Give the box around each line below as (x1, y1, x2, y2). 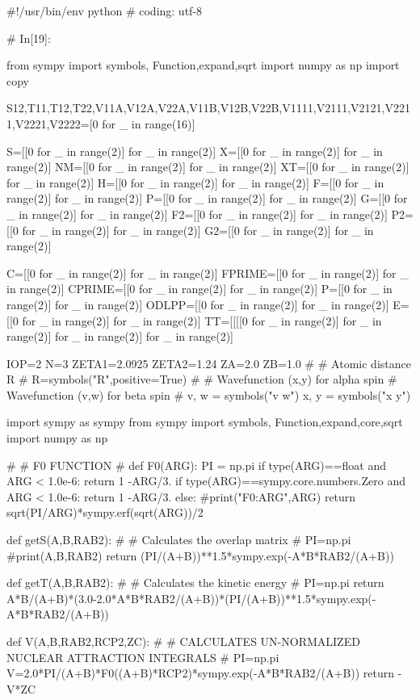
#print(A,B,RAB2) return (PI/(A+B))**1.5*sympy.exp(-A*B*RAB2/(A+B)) (6, 547, 394, 564)
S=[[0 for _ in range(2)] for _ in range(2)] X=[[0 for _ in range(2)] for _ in (6, 142, 383, 159)
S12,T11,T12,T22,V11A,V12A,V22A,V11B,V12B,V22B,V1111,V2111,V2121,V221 (6, 99, 410, 116)
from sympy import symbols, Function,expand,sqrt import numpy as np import (6, 57, 400, 73)
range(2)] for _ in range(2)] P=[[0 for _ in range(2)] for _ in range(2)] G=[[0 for (6, 190, 408, 207)
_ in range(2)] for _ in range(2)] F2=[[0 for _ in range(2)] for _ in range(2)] (6, 205, 388, 222)
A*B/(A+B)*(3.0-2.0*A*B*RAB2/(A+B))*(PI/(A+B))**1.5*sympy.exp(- (6, 589, 376, 606)
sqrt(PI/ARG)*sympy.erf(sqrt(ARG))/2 (6, 504, 204, 521)
